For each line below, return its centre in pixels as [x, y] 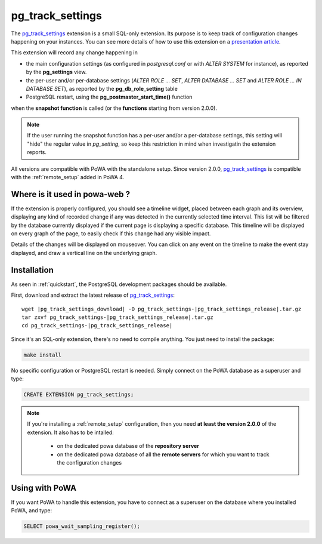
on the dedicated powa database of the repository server [128, 446]
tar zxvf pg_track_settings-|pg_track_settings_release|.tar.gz [118, 317]
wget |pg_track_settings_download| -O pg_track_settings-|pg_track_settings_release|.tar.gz [162, 309]
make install [43, 355]
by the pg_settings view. [56, 72]
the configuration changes [89, 463]
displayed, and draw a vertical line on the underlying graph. [84, 253]
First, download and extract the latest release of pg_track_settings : [93, 295]
